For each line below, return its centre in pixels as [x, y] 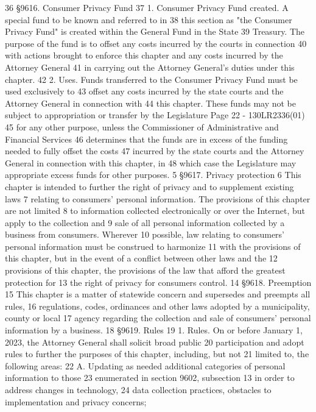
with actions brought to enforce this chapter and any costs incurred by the [144, 55]
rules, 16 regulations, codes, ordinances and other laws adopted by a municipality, [157, 306]
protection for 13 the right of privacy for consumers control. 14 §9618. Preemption [158, 282]
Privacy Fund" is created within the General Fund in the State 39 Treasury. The [155, 31]
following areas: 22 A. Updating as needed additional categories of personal [145, 365]
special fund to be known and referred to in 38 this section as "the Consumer [149, 19]
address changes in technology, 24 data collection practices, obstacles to [138, 389]
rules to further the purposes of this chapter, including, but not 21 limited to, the [157, 354]
